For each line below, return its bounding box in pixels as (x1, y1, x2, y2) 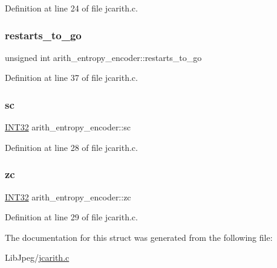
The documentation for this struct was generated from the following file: (5, 231, 273, 243)
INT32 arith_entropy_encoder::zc (5, 190, 131, 203)
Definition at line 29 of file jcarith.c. (5, 211, 138, 223)
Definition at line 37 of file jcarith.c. (5, 71, 138, 84)
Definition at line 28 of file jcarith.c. (5, 141, 138, 153)
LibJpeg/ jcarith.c (5, 251, 70, 264)
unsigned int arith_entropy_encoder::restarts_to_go (5, 51, 202, 63)
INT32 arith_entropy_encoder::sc (5, 121, 131, 133)
